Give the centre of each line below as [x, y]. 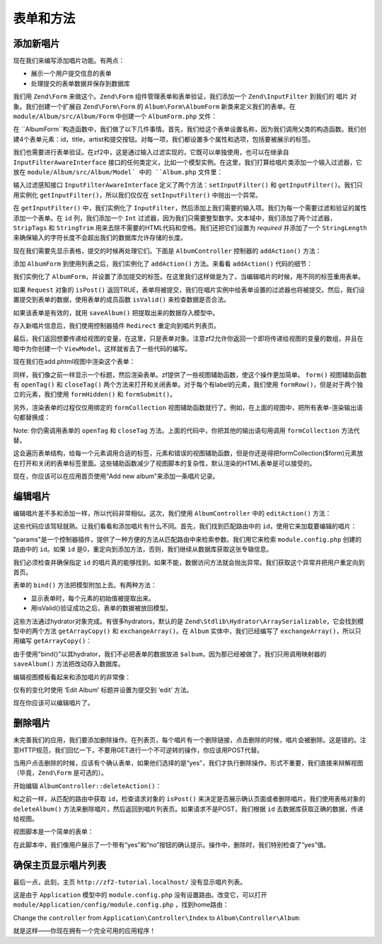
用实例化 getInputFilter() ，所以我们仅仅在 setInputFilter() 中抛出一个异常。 [137, 195]
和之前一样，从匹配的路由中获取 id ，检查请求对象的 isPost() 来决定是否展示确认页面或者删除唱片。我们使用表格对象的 [189, 799]
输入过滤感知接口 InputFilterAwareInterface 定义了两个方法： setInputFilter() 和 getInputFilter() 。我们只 [188, 185]
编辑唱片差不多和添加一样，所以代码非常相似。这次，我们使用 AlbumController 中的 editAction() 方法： [172, 513]
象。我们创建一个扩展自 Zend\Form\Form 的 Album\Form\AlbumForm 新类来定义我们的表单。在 [155, 106]
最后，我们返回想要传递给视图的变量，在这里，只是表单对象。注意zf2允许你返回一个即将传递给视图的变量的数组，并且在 [188, 339]
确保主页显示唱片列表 [59, 865]
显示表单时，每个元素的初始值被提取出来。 [93, 598]
